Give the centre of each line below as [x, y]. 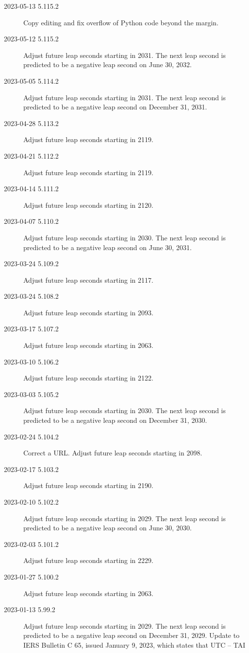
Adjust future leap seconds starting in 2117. [88, 280]
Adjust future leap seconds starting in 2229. [88, 560]
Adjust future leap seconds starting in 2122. [88, 378]
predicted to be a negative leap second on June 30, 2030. [108, 528]
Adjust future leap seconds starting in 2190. [88, 485]
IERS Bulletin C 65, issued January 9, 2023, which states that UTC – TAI [134, 644]
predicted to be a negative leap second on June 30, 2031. [108, 247]
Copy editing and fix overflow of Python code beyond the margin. [121, 22]
